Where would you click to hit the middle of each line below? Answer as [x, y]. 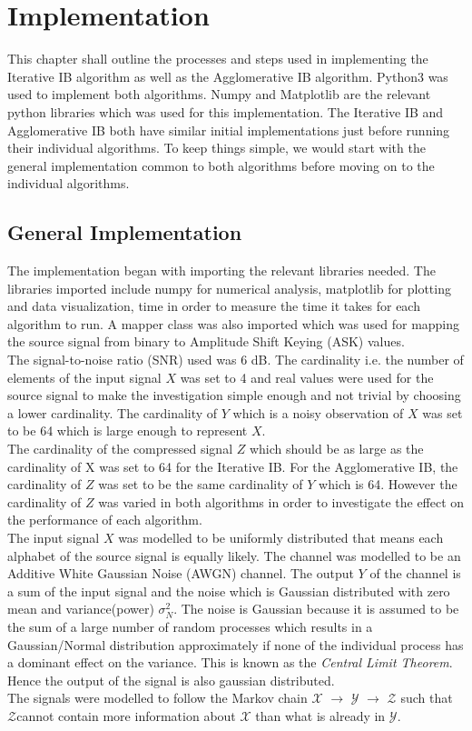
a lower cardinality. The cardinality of [113, 412]
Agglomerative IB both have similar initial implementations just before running [229, 130]
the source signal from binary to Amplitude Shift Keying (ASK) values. [206, 341]
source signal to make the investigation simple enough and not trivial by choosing [234, 395]
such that [427, 698]
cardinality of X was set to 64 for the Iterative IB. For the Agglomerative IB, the [233, 466]
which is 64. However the [388, 484]
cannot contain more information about [126, 715]
